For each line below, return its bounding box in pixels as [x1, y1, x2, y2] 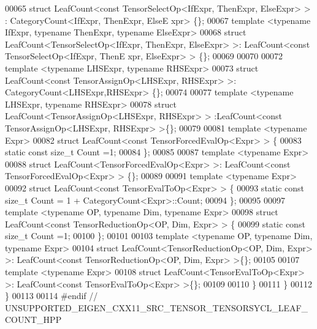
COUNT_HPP [5, 313, 62, 326]
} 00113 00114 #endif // [5, 289, 98, 302]
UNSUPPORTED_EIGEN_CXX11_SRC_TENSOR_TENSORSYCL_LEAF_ [5, 301, 308, 314]
